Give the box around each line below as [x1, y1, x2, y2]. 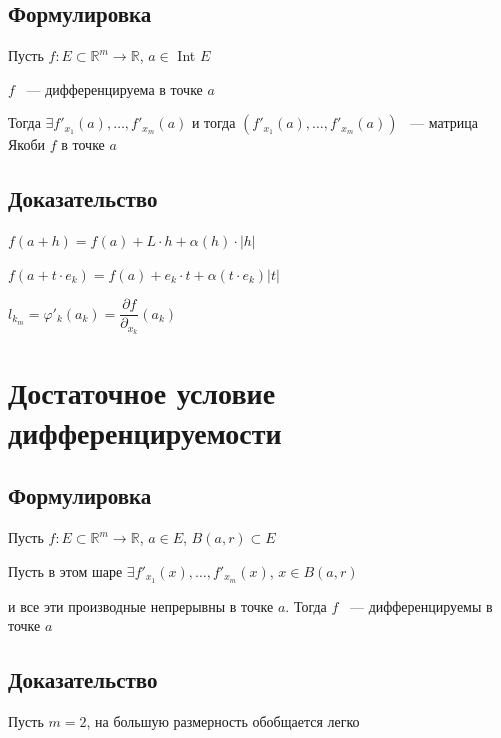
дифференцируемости [8, 411, 282, 452]
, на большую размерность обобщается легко [86, 710, 360, 731]
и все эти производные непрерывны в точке [8, 595, 274, 616]
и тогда [191, 112, 236, 133]
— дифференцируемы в [350, 595, 493, 616]
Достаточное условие [8, 372, 276, 413]
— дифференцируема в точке [26, 78, 203, 99]
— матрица [410, 112, 478, 133]
